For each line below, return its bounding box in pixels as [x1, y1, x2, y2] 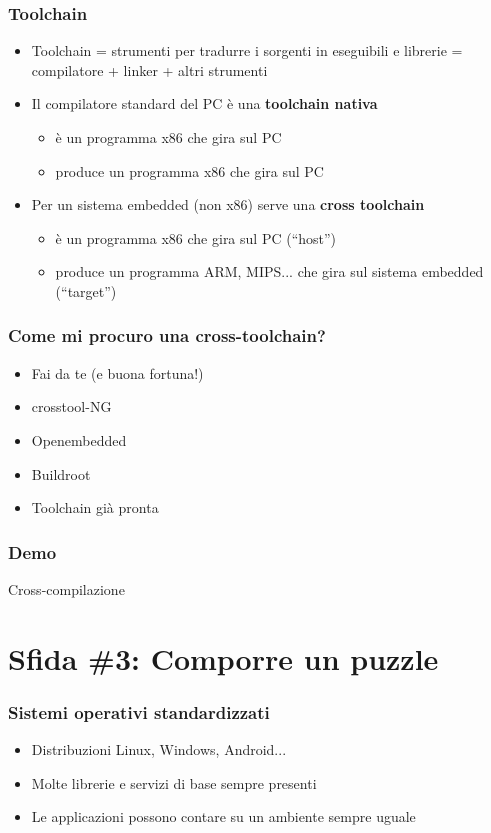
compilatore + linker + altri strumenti [31, 59, 268, 80]
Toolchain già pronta [31, 497, 159, 518]
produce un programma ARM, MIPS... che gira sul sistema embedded [55, 261, 484, 282]
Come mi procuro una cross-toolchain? [8, 323, 326, 348]
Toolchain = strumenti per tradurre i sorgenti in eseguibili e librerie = [31, 40, 463, 61]
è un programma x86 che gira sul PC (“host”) [55, 227, 337, 248]
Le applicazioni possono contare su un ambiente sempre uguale [31, 806, 416, 827]
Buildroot [31, 463, 91, 484]
